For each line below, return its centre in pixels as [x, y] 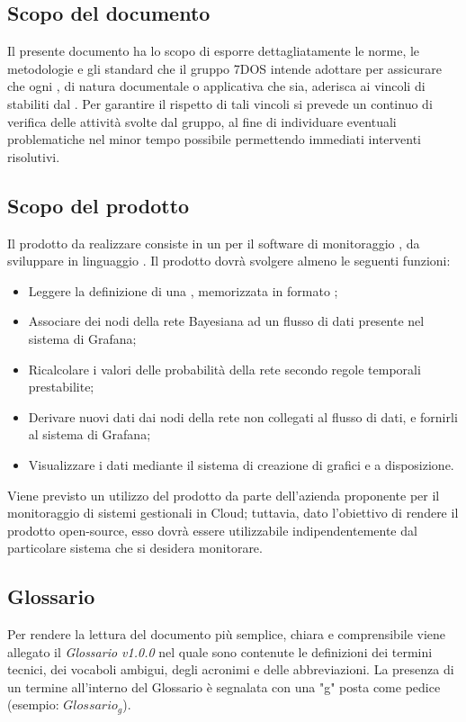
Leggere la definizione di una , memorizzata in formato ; [183, 290]
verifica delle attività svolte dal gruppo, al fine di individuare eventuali [202, 121]
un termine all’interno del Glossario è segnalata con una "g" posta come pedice [224, 686]
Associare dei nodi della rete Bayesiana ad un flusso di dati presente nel [226, 321]
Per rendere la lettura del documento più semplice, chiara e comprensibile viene [227, 634]
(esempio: [33, 704]
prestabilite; [61, 387]
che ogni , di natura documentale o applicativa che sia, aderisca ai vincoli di [216, 86]
